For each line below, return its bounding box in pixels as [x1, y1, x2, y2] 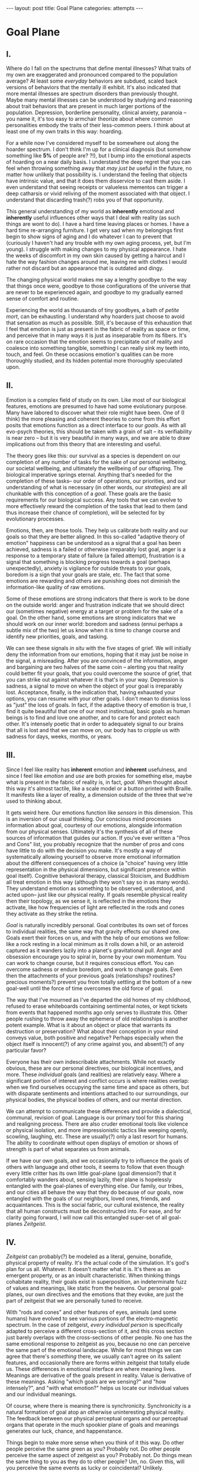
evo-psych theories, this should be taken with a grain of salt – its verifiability [6, 428, 192, 435]
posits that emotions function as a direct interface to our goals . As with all [6, 421, 187, 428]
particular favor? [6, 1047, 46, 1054]
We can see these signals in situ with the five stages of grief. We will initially [6, 644, 191, 651]
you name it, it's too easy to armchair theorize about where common [6, 115, 173, 122]
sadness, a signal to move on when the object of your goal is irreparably [6, 682, 182, 689]
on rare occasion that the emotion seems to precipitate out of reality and [6, 338, 183, 345]
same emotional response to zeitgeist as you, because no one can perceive [6, 1340, 191, 1347]
